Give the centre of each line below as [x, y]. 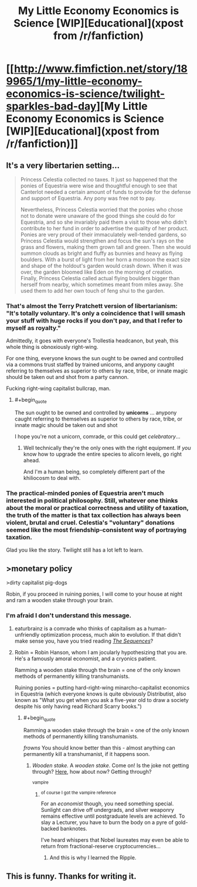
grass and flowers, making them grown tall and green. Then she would [106, 247]
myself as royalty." [34, 328]
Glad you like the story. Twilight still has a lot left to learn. [75, 550]
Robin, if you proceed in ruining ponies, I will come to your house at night [94, 594]
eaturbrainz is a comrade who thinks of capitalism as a [81, 628]
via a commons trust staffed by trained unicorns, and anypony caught [90, 365]
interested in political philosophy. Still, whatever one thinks [92, 500]
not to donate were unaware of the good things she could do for [98, 216]
